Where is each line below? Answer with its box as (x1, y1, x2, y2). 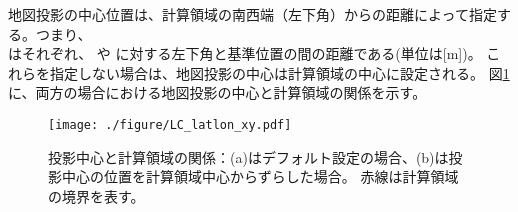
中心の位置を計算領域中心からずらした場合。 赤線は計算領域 (61, 166, 459, 187)
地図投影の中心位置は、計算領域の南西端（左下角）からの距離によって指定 (8, 4, 497, 24)
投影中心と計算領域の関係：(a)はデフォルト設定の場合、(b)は (48, 146, 449, 167)
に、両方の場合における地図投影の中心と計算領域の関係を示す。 (8, 82, 427, 103)
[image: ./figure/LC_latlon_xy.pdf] (48, 117, 292, 132)
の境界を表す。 (48, 185, 145, 206)
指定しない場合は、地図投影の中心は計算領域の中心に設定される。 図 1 (49, 62, 510, 83)
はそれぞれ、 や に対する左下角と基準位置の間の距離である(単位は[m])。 (8, 43, 482, 64)
